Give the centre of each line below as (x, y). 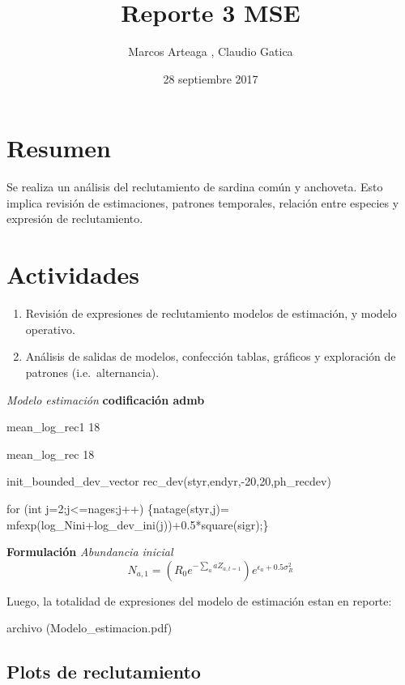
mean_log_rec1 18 (53, 427)
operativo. (50, 329)
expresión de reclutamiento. (75, 218)
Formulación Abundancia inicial (90, 552)
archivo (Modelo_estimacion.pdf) (90, 628)
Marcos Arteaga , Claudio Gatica (211, 51)
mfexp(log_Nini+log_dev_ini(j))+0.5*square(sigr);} (138, 524)
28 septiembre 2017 (211, 78)
